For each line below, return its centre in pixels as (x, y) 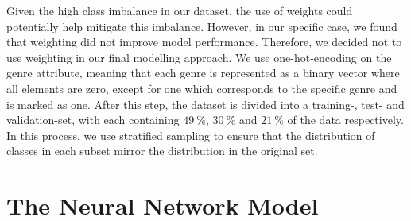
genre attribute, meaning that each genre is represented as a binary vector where (203, 73)
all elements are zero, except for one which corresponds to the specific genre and (202, 88)
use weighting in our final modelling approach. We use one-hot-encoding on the (199, 57)
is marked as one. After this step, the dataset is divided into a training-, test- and (205, 104)
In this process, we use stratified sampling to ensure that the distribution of (191, 135)
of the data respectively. (345, 120)
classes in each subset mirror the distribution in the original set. (162, 151)
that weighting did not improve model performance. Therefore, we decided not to (204, 42)
